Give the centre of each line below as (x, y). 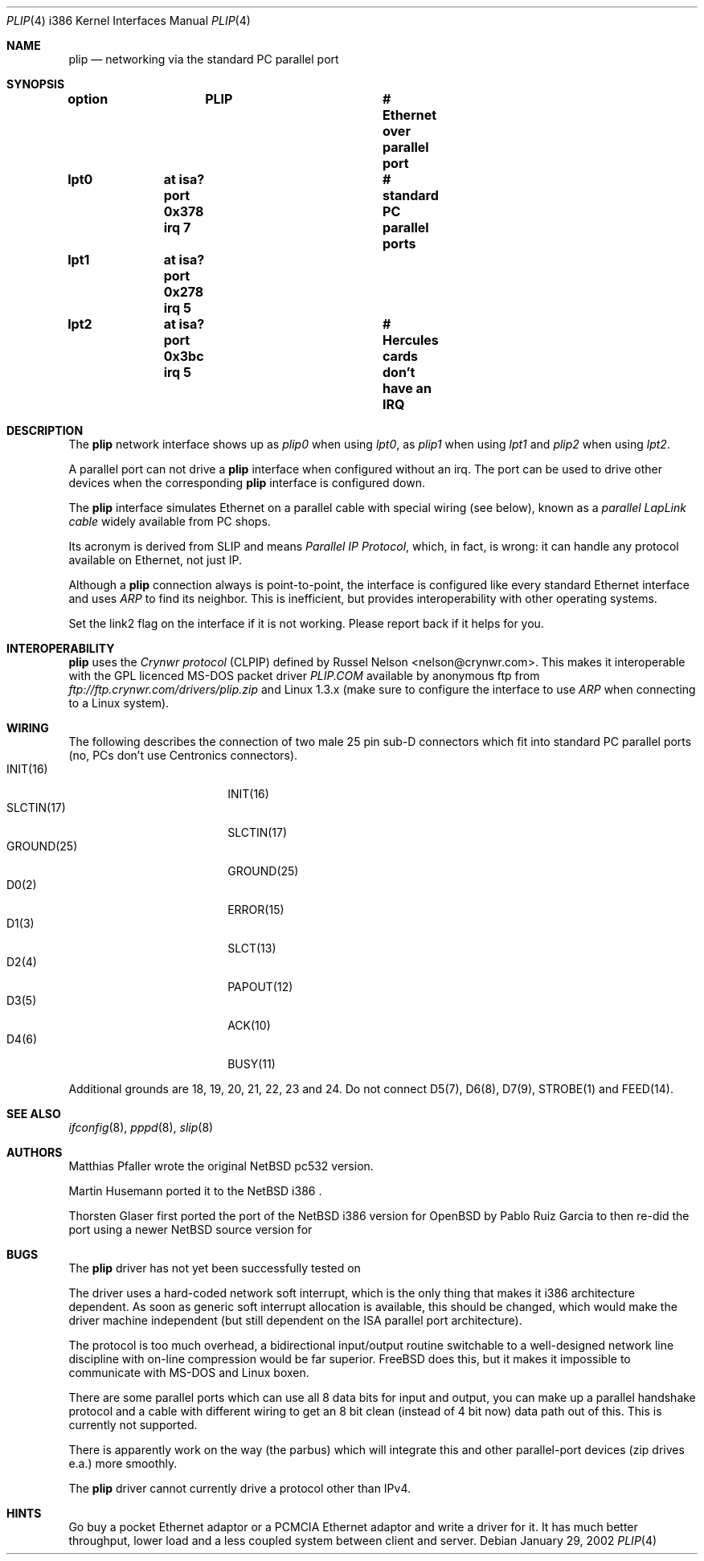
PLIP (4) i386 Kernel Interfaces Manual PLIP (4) (129, 20)
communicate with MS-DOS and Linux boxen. (189, 1373)
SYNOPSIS (36, 84)
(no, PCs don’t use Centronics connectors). (183, 755)
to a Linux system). (119, 703)
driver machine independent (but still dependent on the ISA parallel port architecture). (295, 1320)
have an (407, 388)
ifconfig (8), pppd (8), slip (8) (141, 1127)
